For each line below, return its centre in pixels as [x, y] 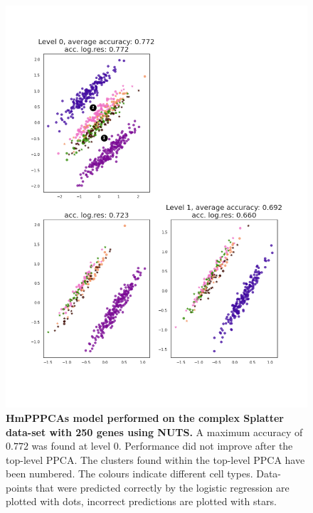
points [19, 487]
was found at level [71, 446]
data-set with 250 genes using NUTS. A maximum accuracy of [154, 432]
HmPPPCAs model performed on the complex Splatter [145, 417]
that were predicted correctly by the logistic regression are [163, 487]
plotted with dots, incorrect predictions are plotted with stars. [141, 501]
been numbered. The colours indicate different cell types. [129, 474]
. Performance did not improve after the [206, 446]
